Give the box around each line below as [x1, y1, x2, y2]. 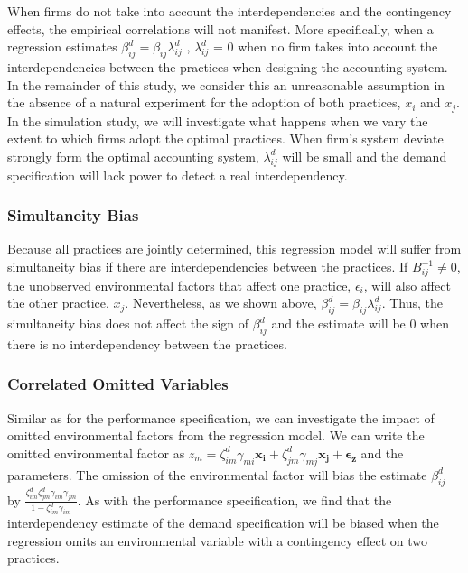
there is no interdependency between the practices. [7, 334, 287, 353]
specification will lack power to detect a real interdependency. [7, 165, 348, 184]
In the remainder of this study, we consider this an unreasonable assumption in [7, 75, 445, 94]
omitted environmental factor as [7, 443, 185, 462]
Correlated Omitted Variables [7, 373, 229, 395]
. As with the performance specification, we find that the [77, 490, 392, 509]
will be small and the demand [282, 146, 447, 165]
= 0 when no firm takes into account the [212, 37, 438, 56]
